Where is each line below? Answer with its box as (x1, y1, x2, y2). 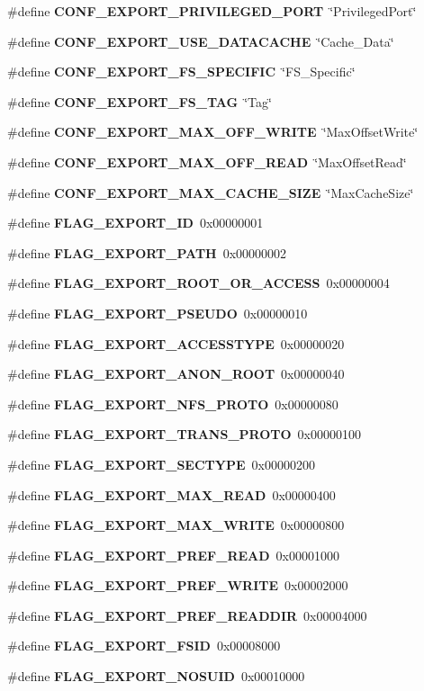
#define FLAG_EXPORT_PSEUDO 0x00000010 (7, 303, 308, 322)
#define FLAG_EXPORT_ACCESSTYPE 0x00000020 (7, 334, 345, 353)
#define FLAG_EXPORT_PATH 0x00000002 (7, 243, 287, 262)
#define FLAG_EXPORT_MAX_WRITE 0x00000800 (7, 516, 345, 534)
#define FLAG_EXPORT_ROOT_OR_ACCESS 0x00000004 (7, 274, 390, 292)
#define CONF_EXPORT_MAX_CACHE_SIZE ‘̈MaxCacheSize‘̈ (7, 183, 414, 202)
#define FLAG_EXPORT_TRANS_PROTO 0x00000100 (7, 425, 362, 444)
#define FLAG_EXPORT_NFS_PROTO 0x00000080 (7, 394, 338, 413)
